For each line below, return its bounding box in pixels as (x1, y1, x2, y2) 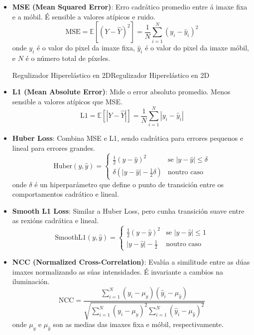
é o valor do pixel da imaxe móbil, (145, 42, 250, 53)
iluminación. (12, 276, 50, 287)
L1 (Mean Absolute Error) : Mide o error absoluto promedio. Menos (12, 86, 231, 97)
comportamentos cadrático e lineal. (12, 189, 119, 199)
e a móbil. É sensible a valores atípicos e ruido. (12, 11, 155, 21)
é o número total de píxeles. (25, 52, 111, 63)
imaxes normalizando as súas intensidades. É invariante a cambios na (12, 266, 223, 277)
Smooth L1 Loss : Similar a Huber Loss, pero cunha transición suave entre (12, 205, 245, 216)
